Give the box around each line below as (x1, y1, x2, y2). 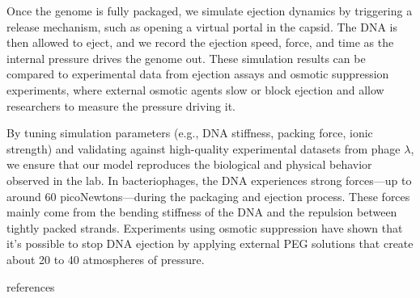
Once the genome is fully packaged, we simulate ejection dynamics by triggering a (6, 2, 413, 19)
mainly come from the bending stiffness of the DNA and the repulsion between (6, 204, 397, 220)
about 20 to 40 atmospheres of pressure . (6, 250, 205, 267)
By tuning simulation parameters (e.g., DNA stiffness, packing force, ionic (6, 124, 373, 141)
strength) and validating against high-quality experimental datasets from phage (6, 140, 401, 157)
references (6, 278, 55, 295)
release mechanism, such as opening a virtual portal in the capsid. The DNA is (6, 18, 397, 35)
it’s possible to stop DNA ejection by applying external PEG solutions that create (6, 235, 414, 252)
